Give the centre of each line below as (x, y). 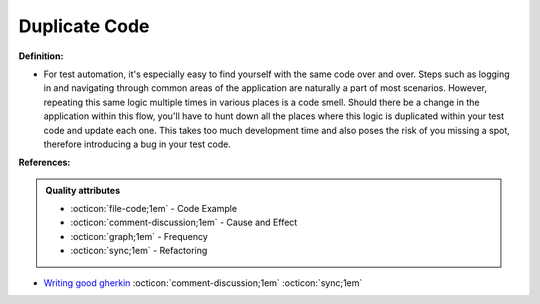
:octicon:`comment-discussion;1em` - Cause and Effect (184, 222)
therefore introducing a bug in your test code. (137, 144)
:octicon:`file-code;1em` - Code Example (154, 209)
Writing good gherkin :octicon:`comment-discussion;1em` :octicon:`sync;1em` (203, 282)
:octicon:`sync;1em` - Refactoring (139, 251)
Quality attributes (82, 190)
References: (44, 162)
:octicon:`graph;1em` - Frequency (139, 236)
